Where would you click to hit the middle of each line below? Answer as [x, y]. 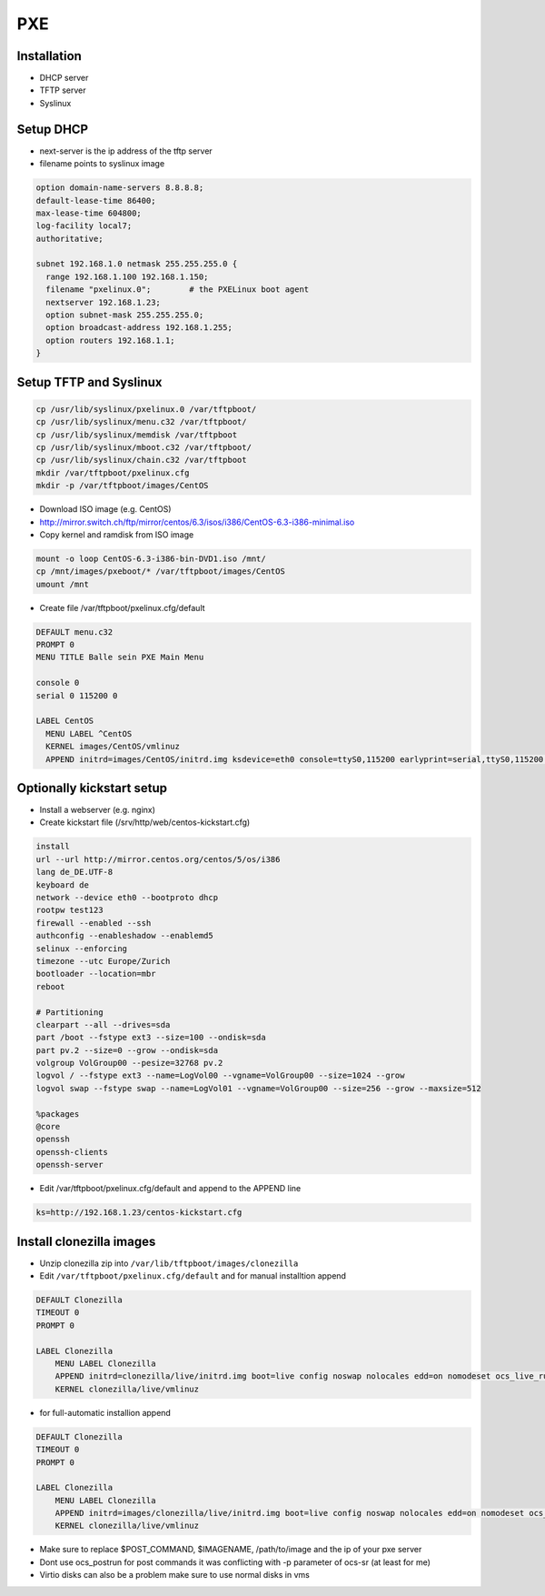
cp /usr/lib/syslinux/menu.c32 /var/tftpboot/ [141, 422]
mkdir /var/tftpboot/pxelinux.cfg [113, 472]
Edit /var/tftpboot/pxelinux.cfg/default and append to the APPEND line [170, 1189]
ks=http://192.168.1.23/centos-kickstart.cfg [139, 1213]
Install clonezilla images [86, 1241]
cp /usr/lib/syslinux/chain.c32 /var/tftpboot [141, 460]
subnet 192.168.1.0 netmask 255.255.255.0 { [137, 264]
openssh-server [69, 1165]
